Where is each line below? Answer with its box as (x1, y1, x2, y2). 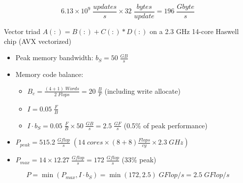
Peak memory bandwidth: (15, 52, 93, 63)
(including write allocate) (104, 85, 181, 96)
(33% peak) (121, 154, 156, 165)
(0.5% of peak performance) (123, 120, 208, 130)
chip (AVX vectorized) (4, 36, 71, 46)
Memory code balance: (15, 69, 84, 79)
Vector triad (4, 26, 40, 37)
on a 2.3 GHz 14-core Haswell (150, 26, 239, 37)
